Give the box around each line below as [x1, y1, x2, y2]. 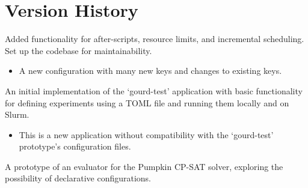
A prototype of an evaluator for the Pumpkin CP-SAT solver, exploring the [5, 160, 283, 172]
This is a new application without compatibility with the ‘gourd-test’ [19, 128, 274, 141]
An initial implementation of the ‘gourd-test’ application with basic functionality [5, 84, 303, 97]
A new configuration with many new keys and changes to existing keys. [19, 64, 282, 77]
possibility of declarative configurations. [5, 172, 152, 184]
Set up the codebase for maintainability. [5, 44, 152, 56]
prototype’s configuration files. [19, 140, 131, 153]
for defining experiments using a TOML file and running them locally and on [5, 96, 289, 109]
